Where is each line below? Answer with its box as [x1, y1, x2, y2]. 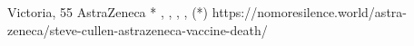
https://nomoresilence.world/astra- [212, 3, 407, 21]
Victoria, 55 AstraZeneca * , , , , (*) [7, 3, 209, 21]
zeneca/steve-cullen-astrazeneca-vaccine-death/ [7, 20, 268, 39]
